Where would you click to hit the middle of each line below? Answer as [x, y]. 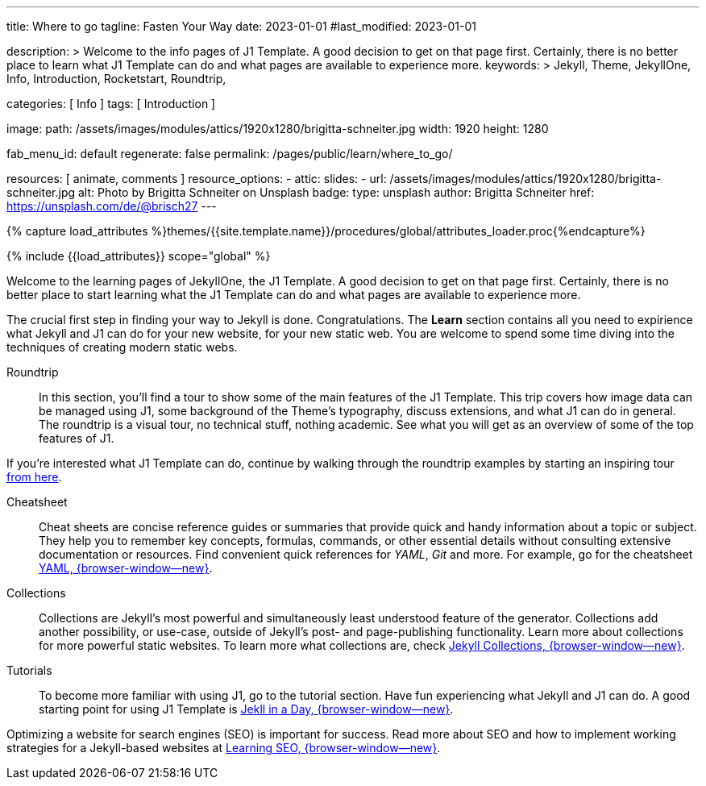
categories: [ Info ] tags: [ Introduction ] [111, 104]
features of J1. [77, 438]
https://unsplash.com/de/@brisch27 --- [112, 206]
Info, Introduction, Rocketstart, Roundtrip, [116, 79]
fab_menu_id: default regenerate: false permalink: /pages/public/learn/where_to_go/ [230, 154]
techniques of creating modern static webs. [122, 347]
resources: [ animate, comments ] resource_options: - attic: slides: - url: [197, 179]
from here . [34, 477]
